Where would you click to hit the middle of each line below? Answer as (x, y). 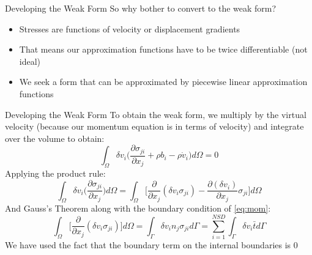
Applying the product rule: (55, 173)
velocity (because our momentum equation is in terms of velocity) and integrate (154, 126)
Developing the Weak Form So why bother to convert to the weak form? (141, 8)
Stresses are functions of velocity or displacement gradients (130, 28)
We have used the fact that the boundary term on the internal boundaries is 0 (151, 245)
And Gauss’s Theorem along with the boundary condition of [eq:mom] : (138, 208)
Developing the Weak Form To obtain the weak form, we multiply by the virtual (156, 114)
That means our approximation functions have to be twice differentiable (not (163, 49)
